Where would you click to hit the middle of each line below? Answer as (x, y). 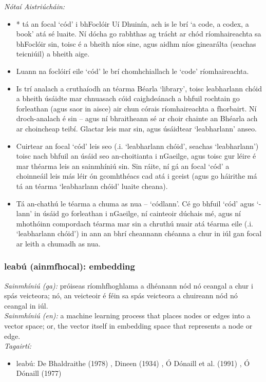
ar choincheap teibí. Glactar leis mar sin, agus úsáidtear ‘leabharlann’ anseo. (136, 128)
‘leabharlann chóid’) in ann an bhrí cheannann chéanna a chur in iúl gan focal (139, 233)
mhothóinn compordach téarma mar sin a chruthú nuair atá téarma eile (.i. (135, 223)
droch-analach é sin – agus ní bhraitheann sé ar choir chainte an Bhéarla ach (137, 118)
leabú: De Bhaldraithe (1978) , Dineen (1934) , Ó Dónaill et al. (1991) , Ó (133, 363)
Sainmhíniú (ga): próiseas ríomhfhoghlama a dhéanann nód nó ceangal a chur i (129, 285)
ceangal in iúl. (26, 305)
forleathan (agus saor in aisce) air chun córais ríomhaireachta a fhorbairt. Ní (136, 108)
